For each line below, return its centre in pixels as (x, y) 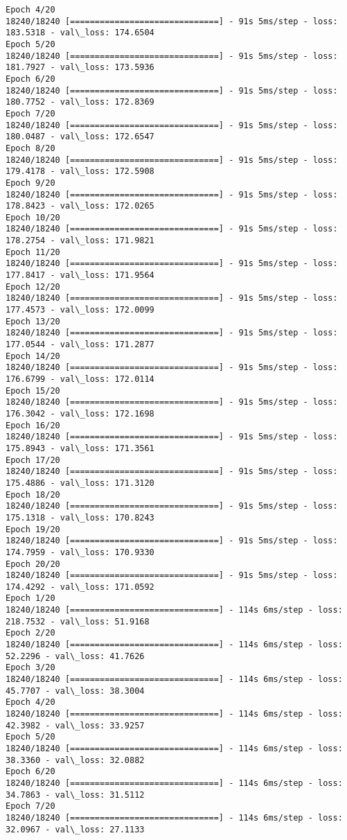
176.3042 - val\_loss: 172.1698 (80, 413)
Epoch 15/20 (33, 391)
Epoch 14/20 (33, 356)
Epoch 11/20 (33, 252)
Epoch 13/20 (33, 321)
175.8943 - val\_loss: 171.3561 (80, 448)
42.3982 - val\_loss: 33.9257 (75, 725)
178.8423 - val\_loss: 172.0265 (80, 206)
